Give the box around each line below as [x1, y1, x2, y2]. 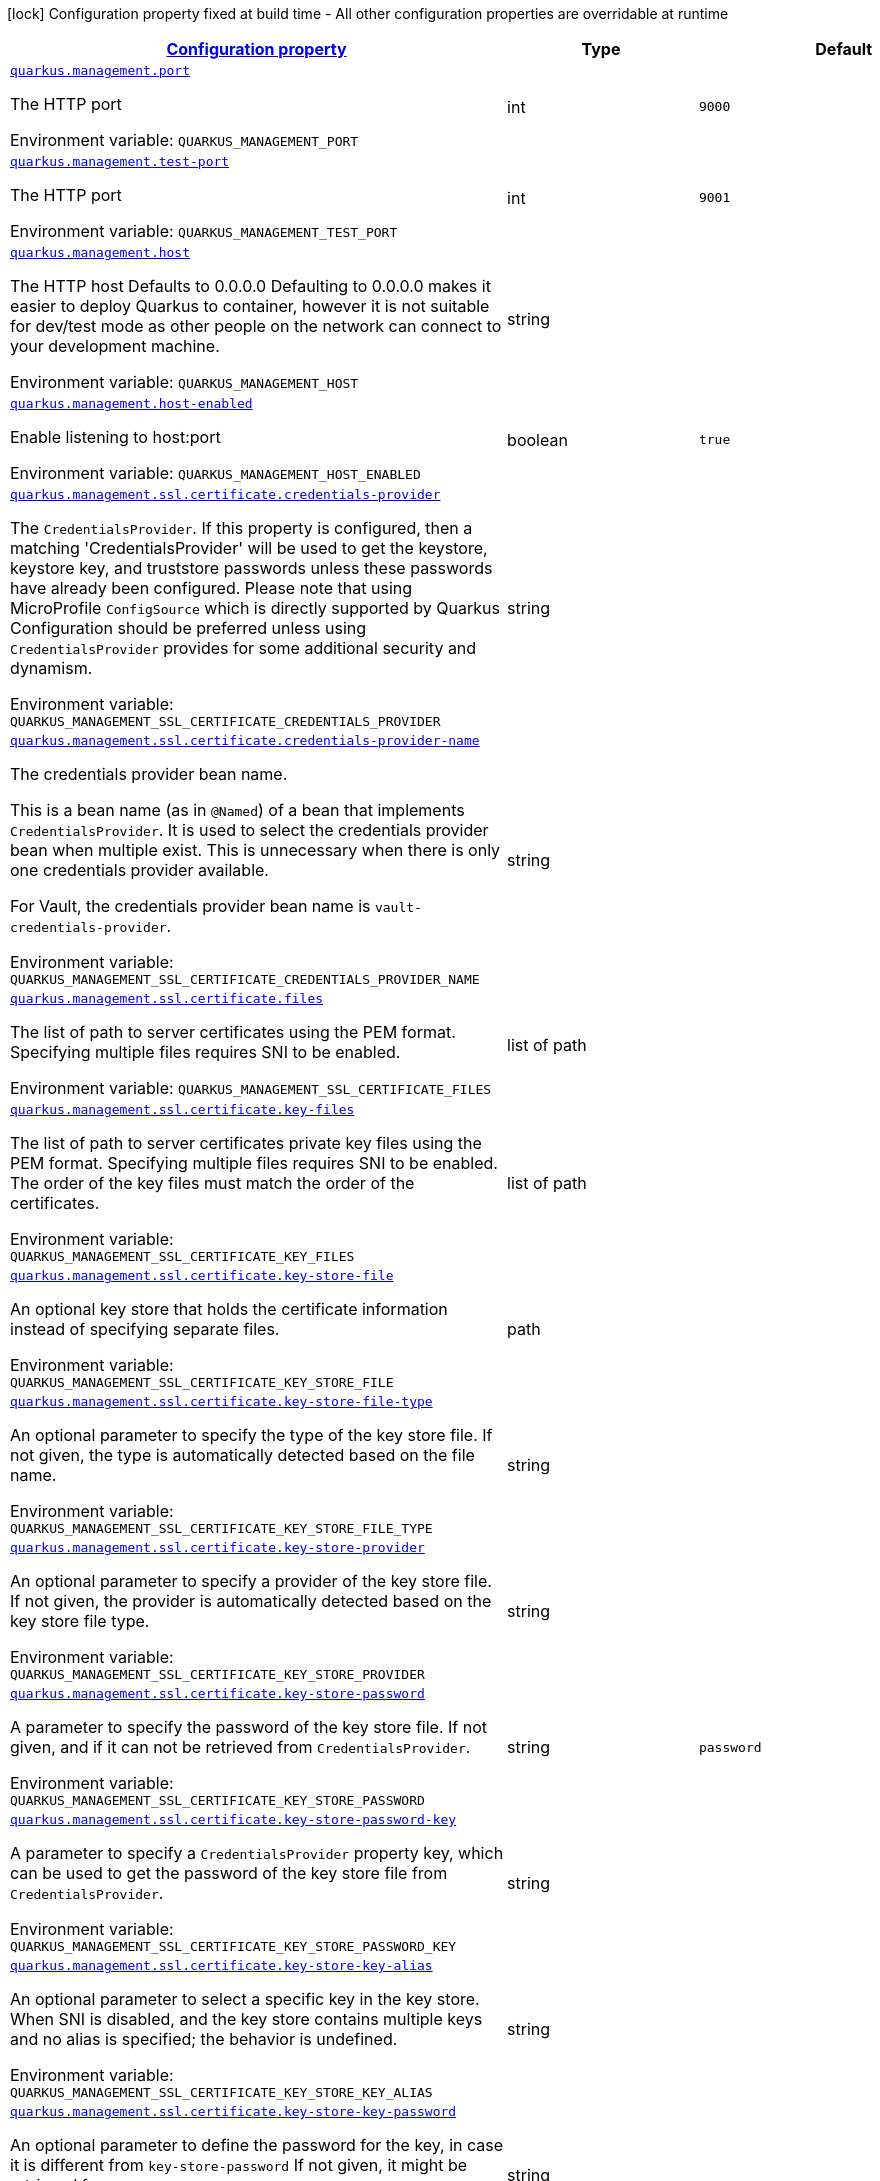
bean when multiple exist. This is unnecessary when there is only [10, 840, 501, 860]
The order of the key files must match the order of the [10, 1173, 415, 1193]
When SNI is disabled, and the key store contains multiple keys [10, 2009, 483, 2029]
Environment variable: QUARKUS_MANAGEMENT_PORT [10, 130, 359, 150]
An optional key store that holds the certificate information [10, 1299, 448, 1319]
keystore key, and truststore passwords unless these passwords [10, 558, 493, 578]
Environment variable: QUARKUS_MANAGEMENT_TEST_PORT [10, 221, 398, 241]
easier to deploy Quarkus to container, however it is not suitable [10, 296, 490, 316]
